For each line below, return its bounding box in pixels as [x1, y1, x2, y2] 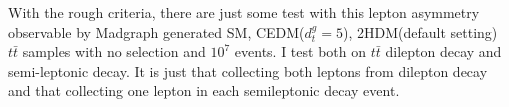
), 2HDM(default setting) [342, 21, 498, 42]
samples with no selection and [22, 41, 206, 62]
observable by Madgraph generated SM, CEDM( [8, 21, 305, 42]
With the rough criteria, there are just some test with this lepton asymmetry [8, 2, 480, 22]
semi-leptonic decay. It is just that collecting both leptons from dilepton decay [8, 60, 488, 81]
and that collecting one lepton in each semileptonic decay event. [8, 80, 400, 101]
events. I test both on [234, 41, 366, 62]
